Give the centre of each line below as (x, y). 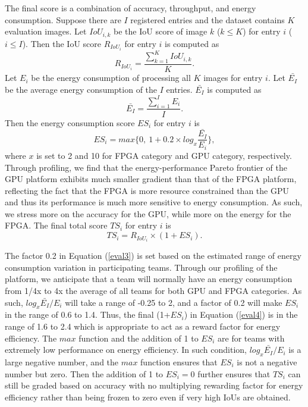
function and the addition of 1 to (139, 338)
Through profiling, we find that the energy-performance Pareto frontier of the (146, 167)
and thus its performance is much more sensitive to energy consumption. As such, (154, 202)
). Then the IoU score (62, 43)
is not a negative (267, 361)
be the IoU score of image (161, 31)
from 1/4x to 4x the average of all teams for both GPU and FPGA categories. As (153, 290)
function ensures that (179, 361)
